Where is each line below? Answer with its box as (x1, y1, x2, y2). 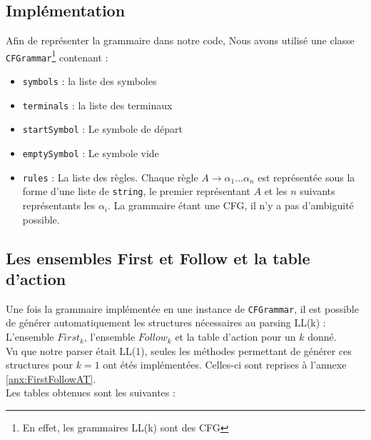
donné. (308, 329, 337, 344)
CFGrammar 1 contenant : (6, 47, 108, 64)
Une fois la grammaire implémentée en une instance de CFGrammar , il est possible (6, 301, 359, 316)
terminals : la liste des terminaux (22, 97, 173, 112)
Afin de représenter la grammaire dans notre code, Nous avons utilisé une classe (6, 33, 355, 48)
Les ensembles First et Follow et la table (6, 246, 310, 269)
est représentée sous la (258, 169, 355, 184)
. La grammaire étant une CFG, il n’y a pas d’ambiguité (108, 198, 354, 213)
